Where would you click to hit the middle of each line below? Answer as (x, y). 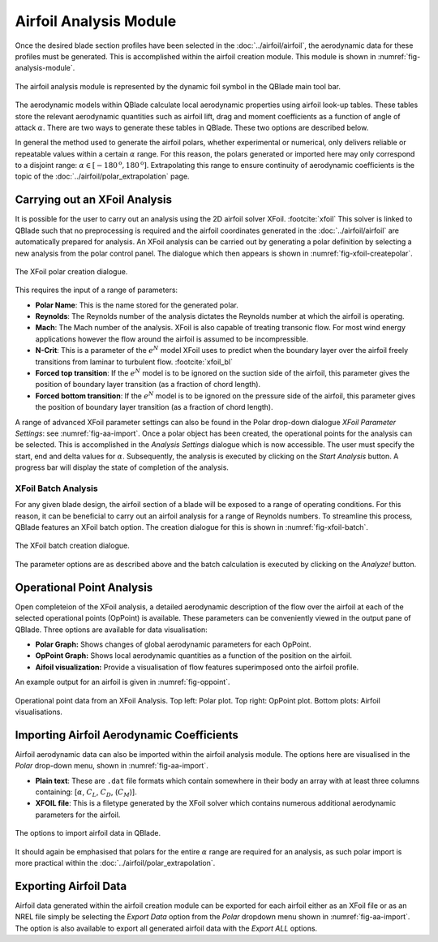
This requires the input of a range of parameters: (97, 290)
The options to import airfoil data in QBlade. (88, 833)
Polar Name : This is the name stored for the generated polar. (137, 305)
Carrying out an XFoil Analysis (93, 200)
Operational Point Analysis (84, 587)
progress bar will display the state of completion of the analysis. (122, 467)
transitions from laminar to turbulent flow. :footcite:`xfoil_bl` (134, 362)
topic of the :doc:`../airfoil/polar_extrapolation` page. (102, 176)
